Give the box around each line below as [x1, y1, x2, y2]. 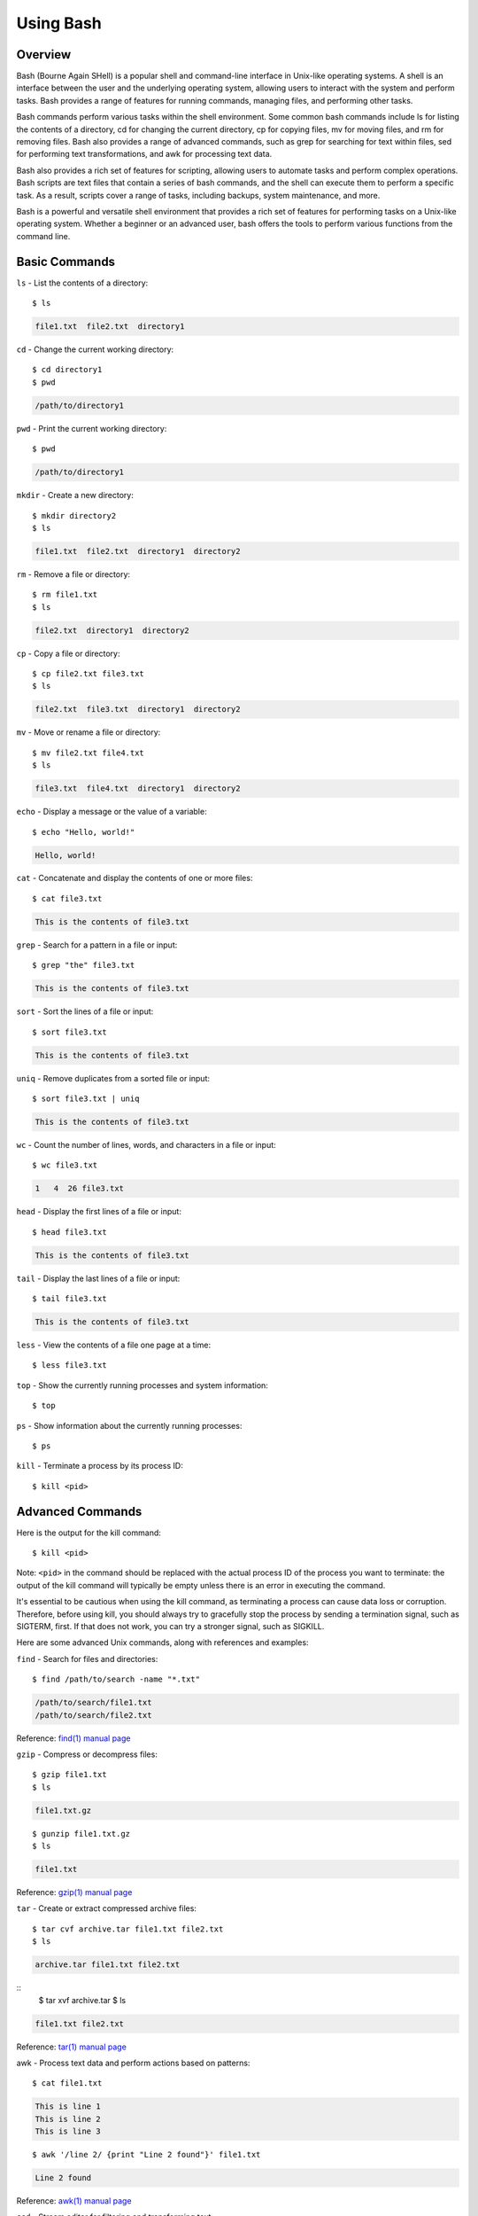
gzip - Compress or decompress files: [16, 1749, 158, 1760]
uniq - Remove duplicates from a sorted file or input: [16, 1073, 211, 1083]
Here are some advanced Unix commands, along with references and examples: [16, 1637, 309, 1648]
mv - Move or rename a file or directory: [16, 727, 161, 737]
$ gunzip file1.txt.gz [32, 1829, 131, 1838]
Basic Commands [16, 254, 115, 269]
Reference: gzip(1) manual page [16, 1887, 133, 1898]
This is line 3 [35, 2126, 101, 2136]
